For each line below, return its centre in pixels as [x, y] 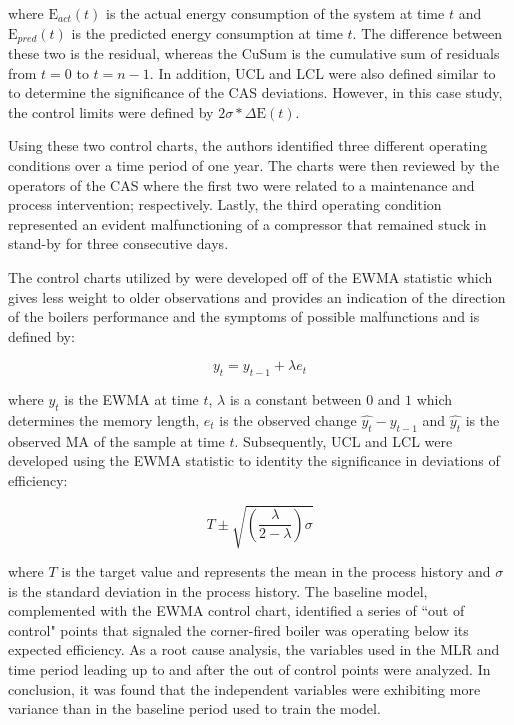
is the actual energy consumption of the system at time [275, 13]
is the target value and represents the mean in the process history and [276, 571]
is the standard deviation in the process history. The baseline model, [218, 590]
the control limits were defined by [111, 111]
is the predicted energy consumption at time [207, 32]
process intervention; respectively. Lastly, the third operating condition [225, 204]
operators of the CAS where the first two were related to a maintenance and [241, 184]
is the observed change [288, 419]
